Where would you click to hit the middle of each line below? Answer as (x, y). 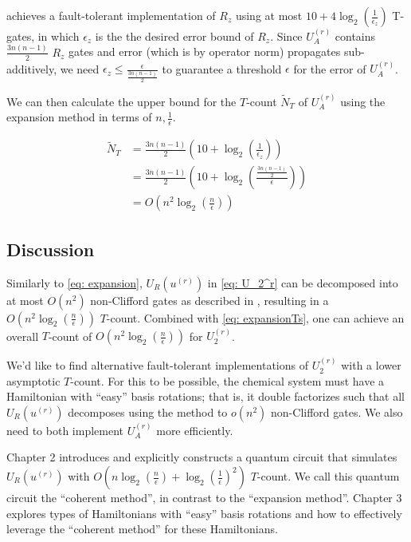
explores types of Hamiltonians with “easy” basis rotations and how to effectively (204, 513)
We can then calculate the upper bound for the (121, 101)
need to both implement (65, 430)
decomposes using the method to (148, 412)
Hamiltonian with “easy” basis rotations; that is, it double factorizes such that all (205, 396)
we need (80, 68)
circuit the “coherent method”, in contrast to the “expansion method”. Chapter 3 (204, 497)
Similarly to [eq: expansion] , (74, 282)
